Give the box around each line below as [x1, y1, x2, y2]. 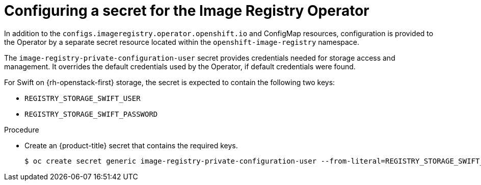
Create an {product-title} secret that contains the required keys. [24, 141, 238, 150]
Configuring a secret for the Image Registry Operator [4, 2, 369, 19]
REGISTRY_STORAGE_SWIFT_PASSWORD [24, 110, 158, 118]
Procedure [4, 125, 39, 134]
